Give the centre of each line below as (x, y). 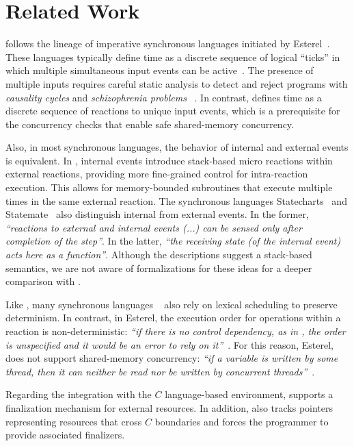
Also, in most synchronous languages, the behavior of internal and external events (177, 147)
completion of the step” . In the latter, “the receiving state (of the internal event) (173, 241)
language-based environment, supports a (249, 394)
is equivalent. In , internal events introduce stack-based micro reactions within (169, 160)
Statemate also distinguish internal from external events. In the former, (157, 214)
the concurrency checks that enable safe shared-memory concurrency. (150, 124)
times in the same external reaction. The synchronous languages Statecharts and (176, 200)
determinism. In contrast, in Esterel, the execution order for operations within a (173, 318)
